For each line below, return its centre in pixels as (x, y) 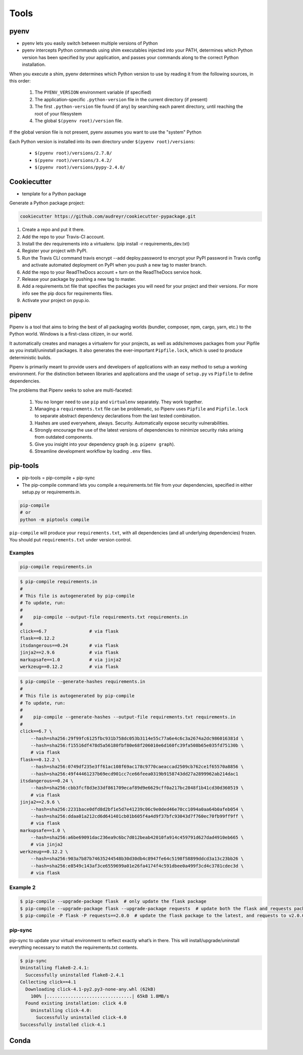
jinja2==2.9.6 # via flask (69, 652)
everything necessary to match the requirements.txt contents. (74, 947)
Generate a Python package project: (47, 203)
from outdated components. (64, 437)
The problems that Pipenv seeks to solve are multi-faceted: (71, 390)
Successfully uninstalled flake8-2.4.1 (75, 975)
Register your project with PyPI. (55, 251)
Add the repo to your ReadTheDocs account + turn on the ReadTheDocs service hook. (112, 272)
